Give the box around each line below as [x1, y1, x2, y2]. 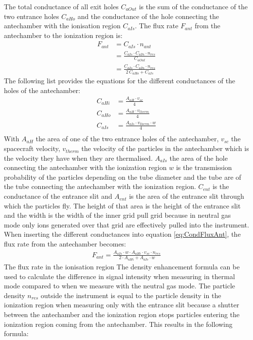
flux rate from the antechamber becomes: [4, 239, 126, 249]
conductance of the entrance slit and [4, 191, 112, 201]
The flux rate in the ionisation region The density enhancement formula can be [4, 262, 240, 272]
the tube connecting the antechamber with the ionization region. [4, 181, 196, 191]
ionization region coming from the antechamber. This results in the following [4, 319, 233, 329]
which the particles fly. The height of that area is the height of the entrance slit [4, 200, 241, 210]
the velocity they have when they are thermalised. [4, 152, 153, 163]
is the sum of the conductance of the [139, 1, 248, 11]
